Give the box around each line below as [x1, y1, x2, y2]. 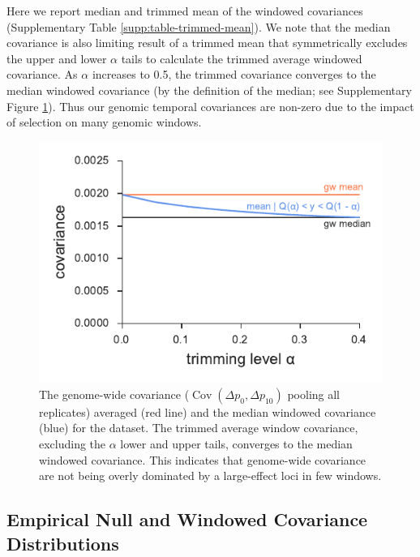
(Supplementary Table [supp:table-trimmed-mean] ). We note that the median [6, 18, 391, 35]
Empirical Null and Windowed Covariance [6, 507, 368, 532]
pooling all [287, 385, 341, 402]
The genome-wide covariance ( [39, 385, 190, 402]
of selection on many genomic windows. [6, 114, 202, 131]
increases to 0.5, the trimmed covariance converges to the [92, 66, 376, 83]
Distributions [6, 530, 119, 555]
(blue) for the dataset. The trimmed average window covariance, [39, 419, 358, 436]
